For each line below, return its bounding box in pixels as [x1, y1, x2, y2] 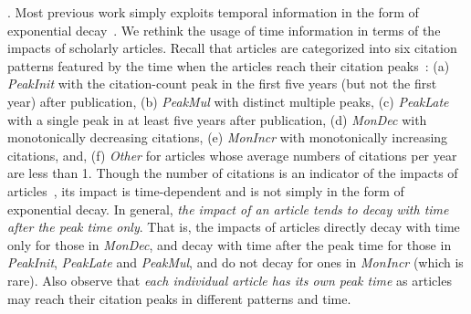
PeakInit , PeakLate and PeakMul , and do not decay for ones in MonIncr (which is [7, 253, 464, 272]
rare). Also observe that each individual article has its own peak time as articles [7, 270, 452, 289]
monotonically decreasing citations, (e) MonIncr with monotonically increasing [7, 128, 448, 147]
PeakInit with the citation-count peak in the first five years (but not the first [7, 74, 437, 93]
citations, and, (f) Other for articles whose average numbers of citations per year [7, 145, 457, 164]
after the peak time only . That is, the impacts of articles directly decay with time [7, 217, 460, 236]
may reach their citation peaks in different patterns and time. [7, 288, 351, 308]
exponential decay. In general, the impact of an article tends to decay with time [7, 199, 449, 218]
